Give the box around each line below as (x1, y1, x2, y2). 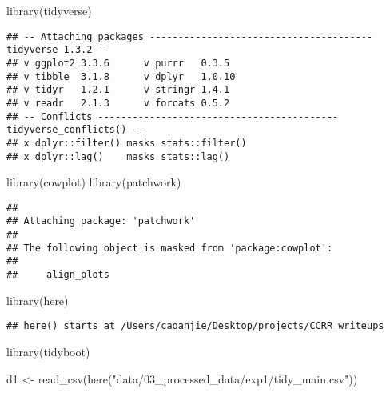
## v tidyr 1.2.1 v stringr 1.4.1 (6, 84, 230, 96)
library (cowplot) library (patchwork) (6, 174, 181, 190)
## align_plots (6, 269, 109, 281)
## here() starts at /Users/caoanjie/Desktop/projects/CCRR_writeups (6, 320, 384, 332)
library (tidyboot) (6, 343, 90, 359)
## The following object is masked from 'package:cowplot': (6, 242, 333, 254)
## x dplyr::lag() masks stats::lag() (6, 150, 230, 162)
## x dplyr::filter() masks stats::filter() (6, 137, 247, 149)
